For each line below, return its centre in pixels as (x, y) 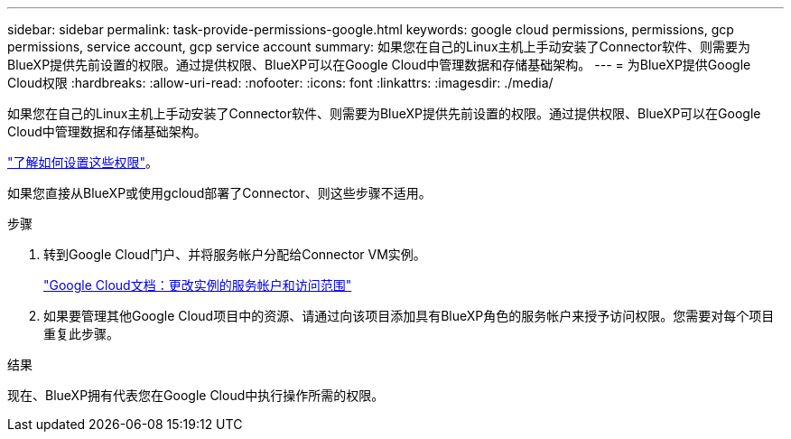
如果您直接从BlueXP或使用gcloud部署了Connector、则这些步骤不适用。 (219, 193)
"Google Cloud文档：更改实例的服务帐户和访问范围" (198, 285)
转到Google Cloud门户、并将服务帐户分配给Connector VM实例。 (235, 254)
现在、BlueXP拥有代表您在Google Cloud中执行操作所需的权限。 (196, 395)
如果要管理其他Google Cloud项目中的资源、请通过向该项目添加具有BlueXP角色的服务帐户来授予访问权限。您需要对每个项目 (409, 316)
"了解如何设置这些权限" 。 (83, 162)
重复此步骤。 (81, 334)
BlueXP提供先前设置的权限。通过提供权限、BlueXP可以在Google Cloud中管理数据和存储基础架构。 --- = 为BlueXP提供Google (379, 65)
